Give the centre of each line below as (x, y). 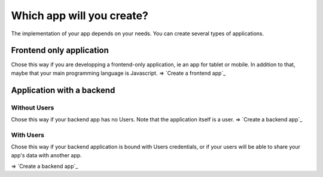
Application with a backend (63, 90)
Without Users (33, 108)
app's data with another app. (46, 155)
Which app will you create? (80, 16)
